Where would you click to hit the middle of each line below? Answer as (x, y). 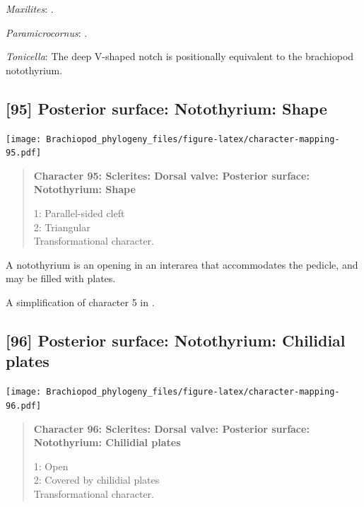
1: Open (51, 466)
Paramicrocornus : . (47, 32)
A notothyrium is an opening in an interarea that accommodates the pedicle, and (182, 264)
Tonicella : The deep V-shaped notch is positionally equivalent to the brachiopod (180, 56)
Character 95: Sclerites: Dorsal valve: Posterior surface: (171, 175)
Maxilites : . (30, 8)
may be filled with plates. (61, 278)
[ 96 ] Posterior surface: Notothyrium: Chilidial (176, 340)
